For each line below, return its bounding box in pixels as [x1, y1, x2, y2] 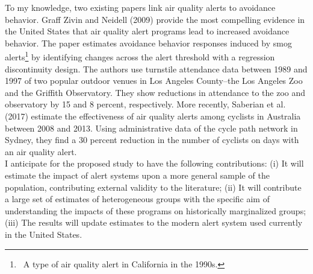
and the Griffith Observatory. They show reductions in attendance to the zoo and [5, 86, 306, 98]
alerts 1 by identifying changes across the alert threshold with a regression [5, 49, 275, 63]
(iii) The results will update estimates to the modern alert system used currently [5, 216, 303, 229]
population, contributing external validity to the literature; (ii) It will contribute [5, 180, 302, 193]
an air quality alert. [5, 145, 77, 158]
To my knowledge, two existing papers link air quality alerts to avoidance [5, 1, 276, 13]
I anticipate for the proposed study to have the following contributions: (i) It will [5, 157, 304, 170]
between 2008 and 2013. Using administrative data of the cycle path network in [5, 121, 298, 134]
